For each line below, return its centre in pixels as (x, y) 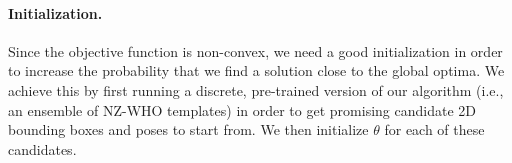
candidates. (42, 148)
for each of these (434, 129)
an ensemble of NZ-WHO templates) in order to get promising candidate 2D (242, 109)
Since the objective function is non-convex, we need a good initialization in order (255, 50)
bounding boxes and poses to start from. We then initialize (188, 129)
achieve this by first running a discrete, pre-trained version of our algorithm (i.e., (256, 89)
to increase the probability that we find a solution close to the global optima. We (256, 70)
